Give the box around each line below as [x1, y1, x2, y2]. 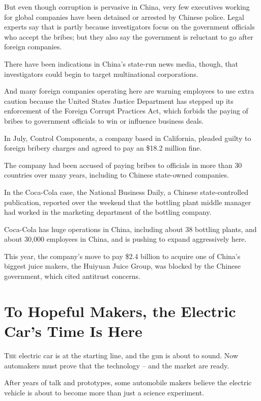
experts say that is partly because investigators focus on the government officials [4, 21, 255, 32]
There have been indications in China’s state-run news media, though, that [4, 58, 239, 69]
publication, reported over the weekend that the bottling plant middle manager [4, 196, 251, 207]
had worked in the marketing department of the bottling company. [4, 207, 212, 217]
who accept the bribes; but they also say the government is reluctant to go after [4, 31, 253, 42]
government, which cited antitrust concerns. [4, 271, 140, 281]
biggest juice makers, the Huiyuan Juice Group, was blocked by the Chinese [4, 261, 241, 271]
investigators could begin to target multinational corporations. [4, 68, 198, 79]
